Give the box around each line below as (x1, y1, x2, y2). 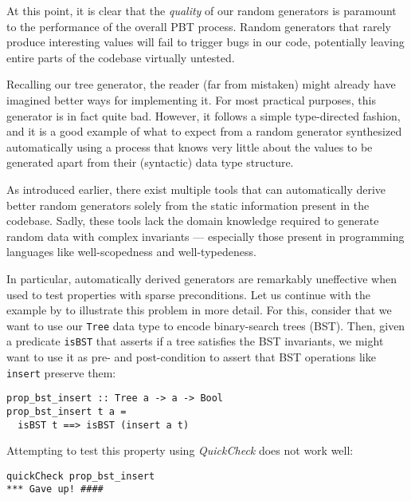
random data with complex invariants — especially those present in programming (6, 227, 405, 244)
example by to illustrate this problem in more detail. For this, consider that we (6, 302, 392, 318)
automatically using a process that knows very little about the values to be (6, 138, 373, 155)
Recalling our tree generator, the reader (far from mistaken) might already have (6, 76, 396, 93)
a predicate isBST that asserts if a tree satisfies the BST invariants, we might (6, 333, 384, 349)
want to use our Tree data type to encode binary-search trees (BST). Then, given (6, 317, 405, 333)
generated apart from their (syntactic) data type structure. (6, 154, 294, 171)
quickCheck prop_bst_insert (6, 470, 155, 482)
